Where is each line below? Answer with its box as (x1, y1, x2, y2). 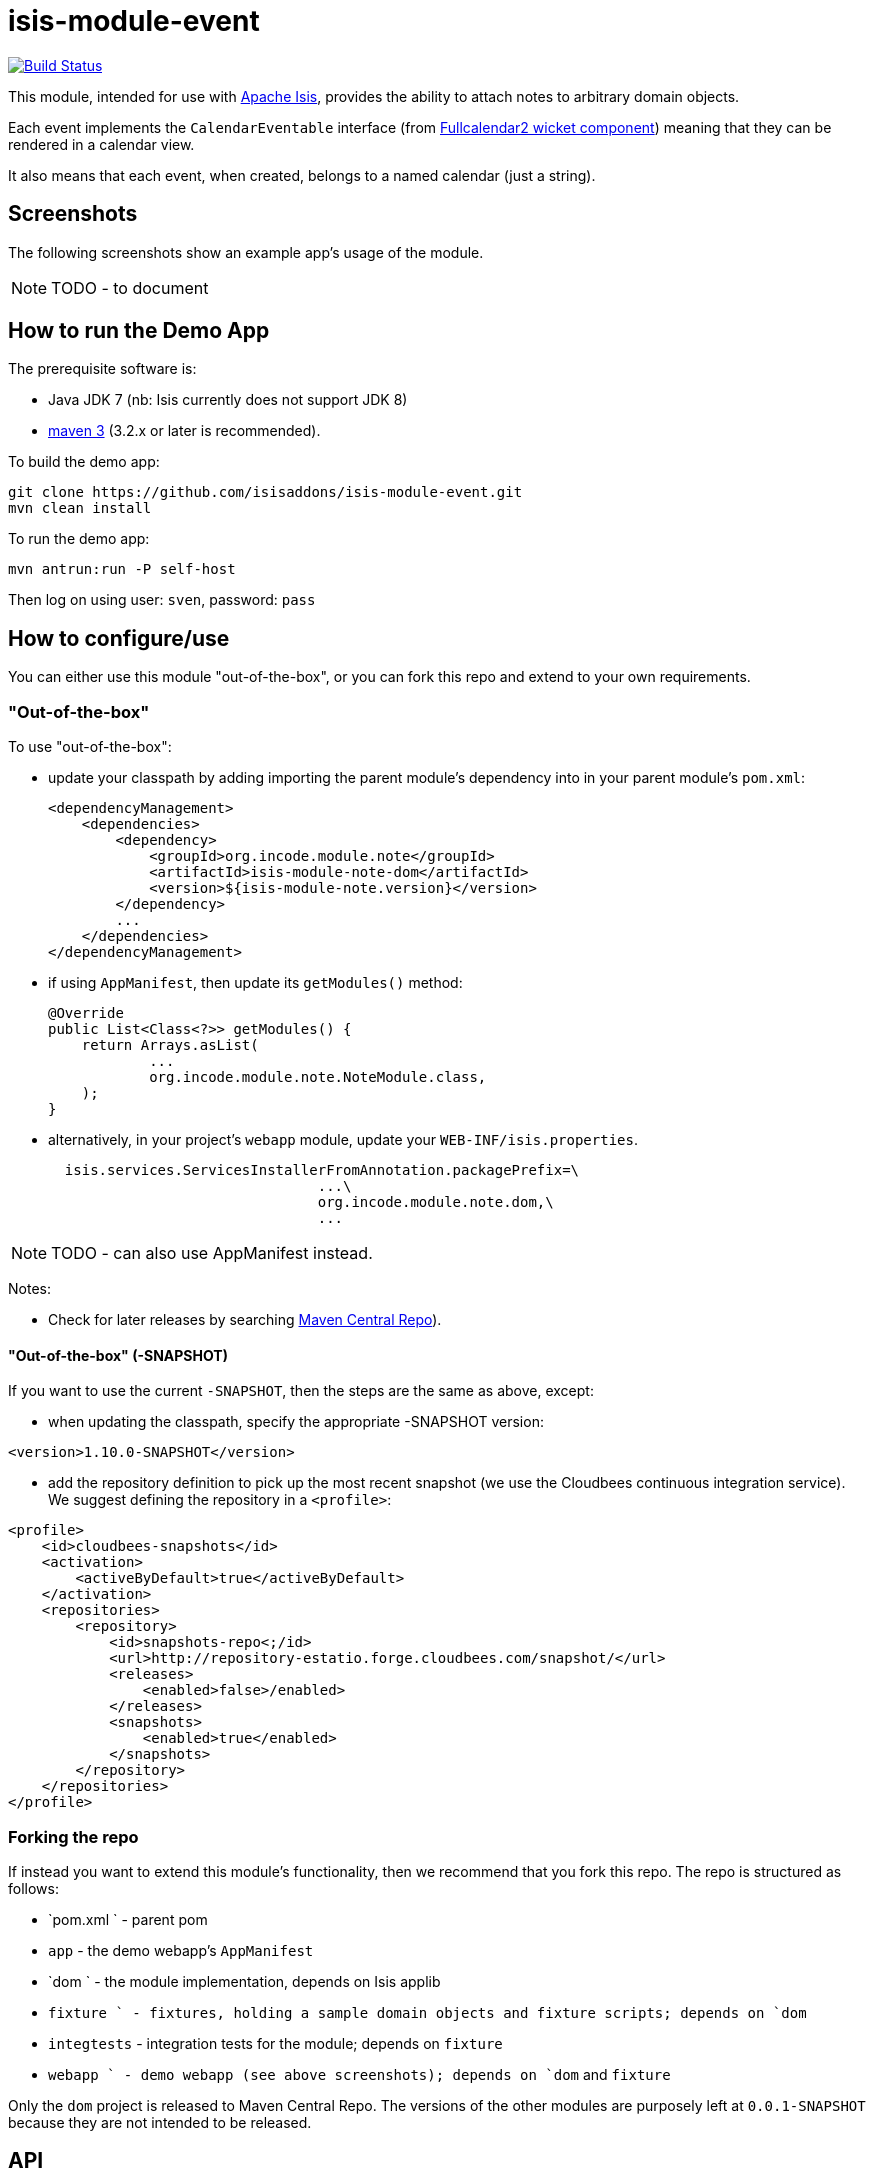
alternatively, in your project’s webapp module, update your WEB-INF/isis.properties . (48, 1131, 638, 1149)
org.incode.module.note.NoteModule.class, (149, 1069, 487, 1086)
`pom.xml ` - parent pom (48, 1911, 208, 1928)
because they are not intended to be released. (8, 2114, 312, 2131)
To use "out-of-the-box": (8, 738, 172, 756)
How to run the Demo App (8, 318, 270, 344)
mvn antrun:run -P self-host (8, 561, 236, 578)
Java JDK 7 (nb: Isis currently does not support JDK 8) (48, 391, 408, 409)
